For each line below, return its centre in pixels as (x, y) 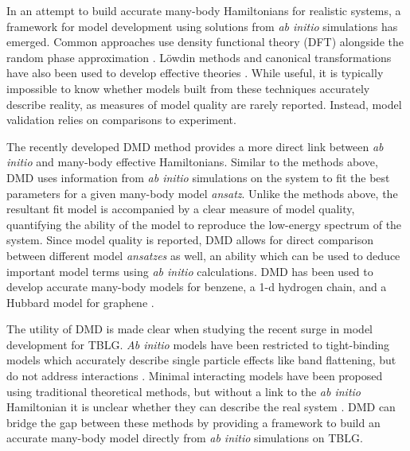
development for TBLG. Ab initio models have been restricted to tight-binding (198, 344)
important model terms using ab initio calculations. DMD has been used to (190, 271)
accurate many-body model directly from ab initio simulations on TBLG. (185, 438)
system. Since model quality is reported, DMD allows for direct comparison (190, 240)
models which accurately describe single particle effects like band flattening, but (201, 360)
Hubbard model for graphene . (80, 302)
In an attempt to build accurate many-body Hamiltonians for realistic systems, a (204, 10)
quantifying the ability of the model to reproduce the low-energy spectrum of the (204, 224)
